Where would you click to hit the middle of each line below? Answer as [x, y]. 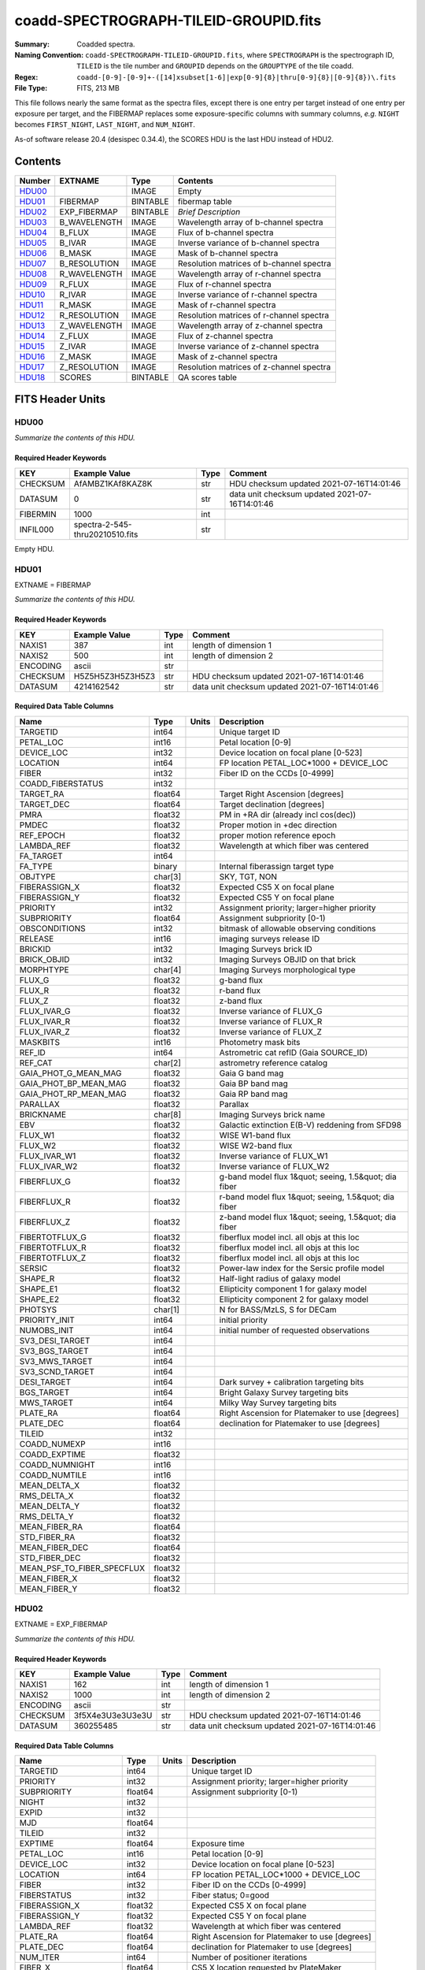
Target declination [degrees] [272, 804]
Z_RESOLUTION [89, 366]
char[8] [167, 1114]
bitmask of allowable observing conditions [297, 928]
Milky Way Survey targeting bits [278, 1403]
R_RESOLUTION [89, 315]
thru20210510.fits [106, 534]
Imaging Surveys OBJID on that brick [288, 959]
